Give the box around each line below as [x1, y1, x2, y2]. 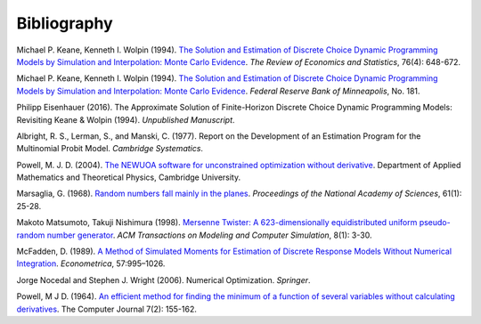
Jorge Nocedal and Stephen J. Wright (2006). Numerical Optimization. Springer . [16, 274, 311, 285]
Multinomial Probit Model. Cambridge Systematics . [16, 143, 204, 154]
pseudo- [419, 217, 451, 228]
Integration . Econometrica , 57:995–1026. [16, 258, 166, 269]
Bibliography [16, 13, 113, 33]
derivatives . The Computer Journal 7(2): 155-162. [16, 304, 198, 314]
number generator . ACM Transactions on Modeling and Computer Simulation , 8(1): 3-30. [46, 230, 372, 240]
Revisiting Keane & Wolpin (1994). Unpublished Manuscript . [16, 114, 235, 125]
